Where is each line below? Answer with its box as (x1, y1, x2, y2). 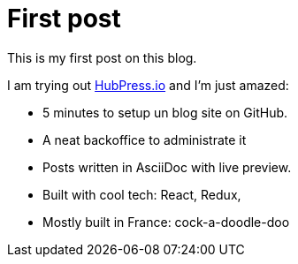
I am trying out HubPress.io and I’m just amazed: (7, 77, 289, 93)
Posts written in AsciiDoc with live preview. (42, 159, 292, 175)
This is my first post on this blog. (7, 49, 197, 65)
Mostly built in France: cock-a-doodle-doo (42, 214, 290, 230)
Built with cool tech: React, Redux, (42, 186, 241, 202)
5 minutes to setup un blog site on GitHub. (42, 104, 288, 120)
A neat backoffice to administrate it (42, 132, 247, 147)
